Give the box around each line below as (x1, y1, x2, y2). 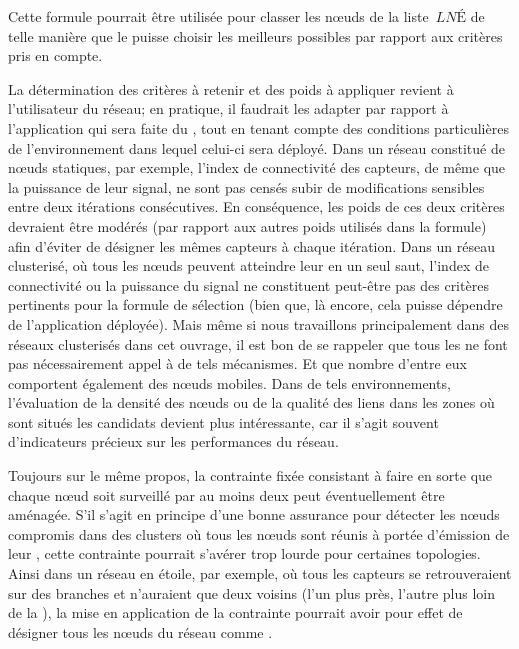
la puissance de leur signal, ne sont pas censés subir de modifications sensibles (8, 176, 485, 197)
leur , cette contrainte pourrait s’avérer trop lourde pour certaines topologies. (8, 543, 481, 564)
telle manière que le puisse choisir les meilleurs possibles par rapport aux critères (8, 25, 503, 46)
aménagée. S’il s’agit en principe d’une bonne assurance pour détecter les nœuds (8, 504, 500, 525)
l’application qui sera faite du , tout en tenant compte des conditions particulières (8, 117, 509, 138)
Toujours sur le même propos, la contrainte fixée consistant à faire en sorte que (8, 465, 493, 486)
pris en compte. (8, 45, 103, 66)
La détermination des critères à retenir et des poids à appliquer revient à (8, 78, 454, 99)
